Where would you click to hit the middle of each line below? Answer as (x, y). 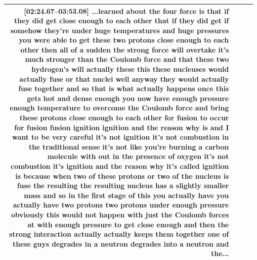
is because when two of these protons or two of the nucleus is (122, 176)
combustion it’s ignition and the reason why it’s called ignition (120, 166)
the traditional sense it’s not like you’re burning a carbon (129, 146)
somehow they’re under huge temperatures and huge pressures (120, 30)
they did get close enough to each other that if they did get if (121, 21)
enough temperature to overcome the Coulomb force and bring (119, 108)
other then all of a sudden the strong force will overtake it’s (125, 49)
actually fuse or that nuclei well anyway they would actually (124, 78)
